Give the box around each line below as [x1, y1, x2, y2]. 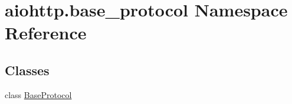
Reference [5, 21, 87, 45]
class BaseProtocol [5, 88, 72, 100]
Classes [5, 61, 50, 79]
